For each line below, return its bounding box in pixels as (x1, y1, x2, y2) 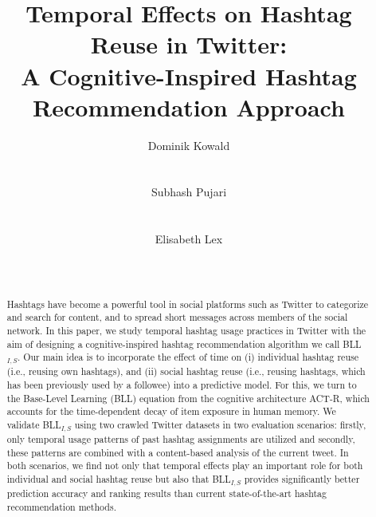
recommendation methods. (6, 499, 116, 513)
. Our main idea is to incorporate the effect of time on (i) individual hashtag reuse (17, 350, 358, 364)
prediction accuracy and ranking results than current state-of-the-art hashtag (6, 486, 327, 499)
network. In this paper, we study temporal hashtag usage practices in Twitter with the (6, 324, 366, 337)
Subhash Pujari (151, 184, 227, 200)
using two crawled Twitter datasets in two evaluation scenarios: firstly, (74, 418, 366, 432)
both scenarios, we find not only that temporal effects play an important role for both (6, 459, 363, 472)
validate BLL (6, 418, 61, 432)
